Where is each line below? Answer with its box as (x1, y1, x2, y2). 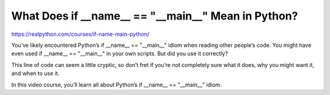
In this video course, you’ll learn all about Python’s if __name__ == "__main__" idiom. (11, 81, 222, 88)
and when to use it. (11, 70, 60, 77)
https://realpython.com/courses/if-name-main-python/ (11, 30, 150, 38)
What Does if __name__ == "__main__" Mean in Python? (11, 9, 298, 23)
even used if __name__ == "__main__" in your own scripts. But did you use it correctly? (11, 50, 229, 57)
